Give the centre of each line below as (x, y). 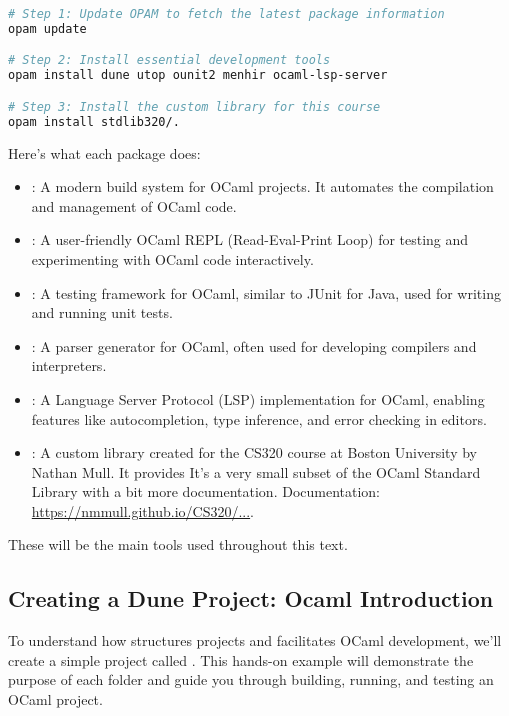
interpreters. (69, 365)
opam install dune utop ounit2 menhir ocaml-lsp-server (198, 75)
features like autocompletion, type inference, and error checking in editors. (259, 418)
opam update (47, 28)
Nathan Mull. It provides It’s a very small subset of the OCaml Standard (256, 471)
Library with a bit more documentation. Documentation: (206, 491)
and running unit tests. (102, 312)
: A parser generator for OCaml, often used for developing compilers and (254, 345)
